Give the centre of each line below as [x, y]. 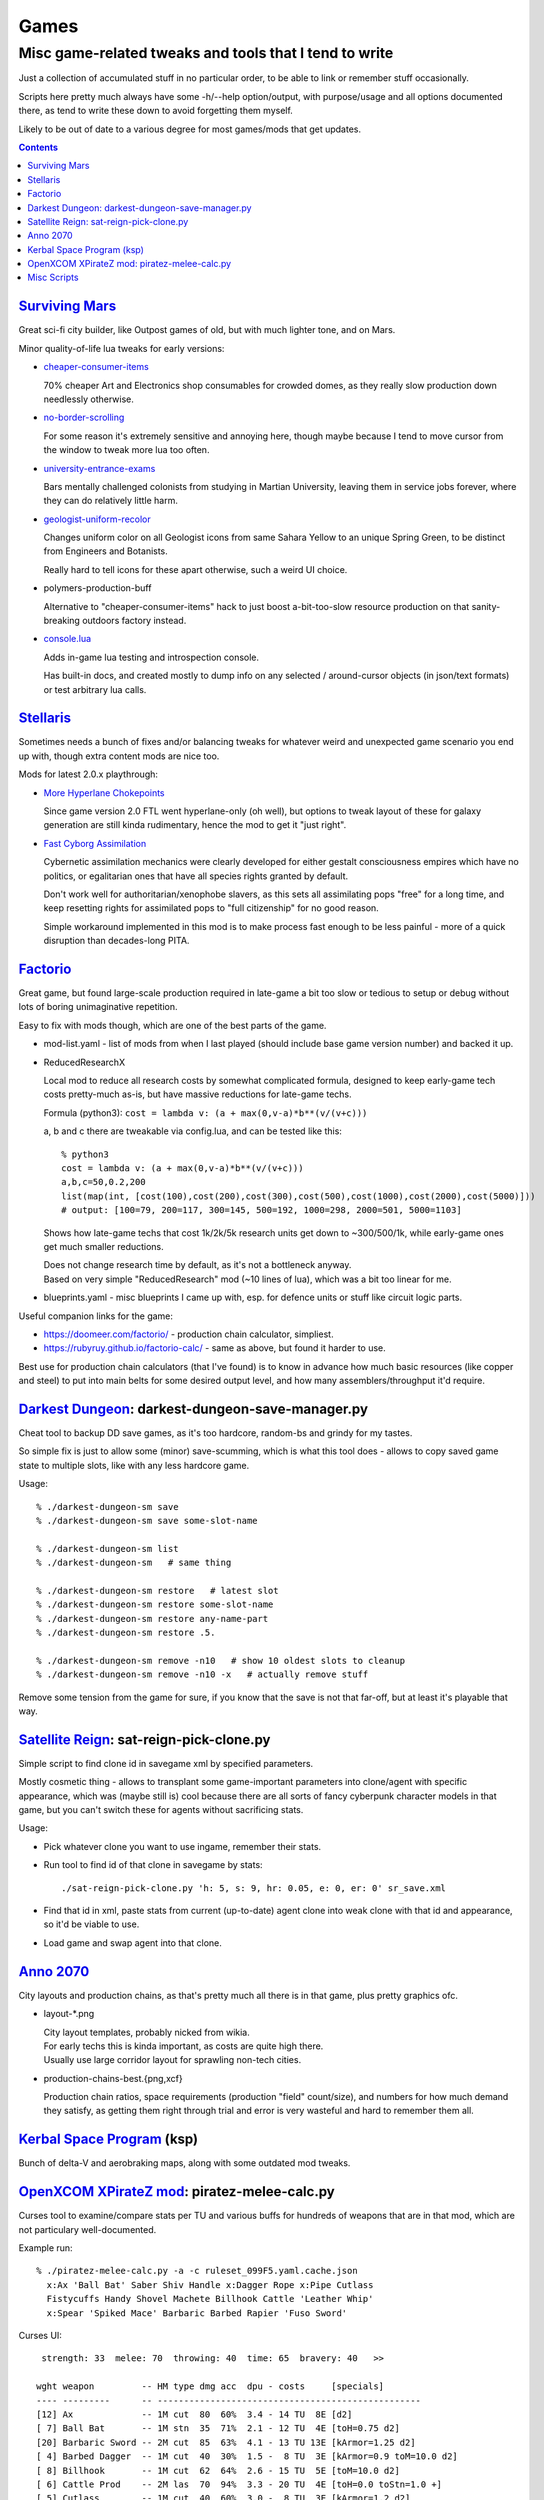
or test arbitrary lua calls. [95, 689]
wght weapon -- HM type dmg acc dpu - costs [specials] [210, 2386]
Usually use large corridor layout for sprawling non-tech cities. [172, 2060]
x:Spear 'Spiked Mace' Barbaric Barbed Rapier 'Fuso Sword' [197, 2313]
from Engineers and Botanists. [106, 551]
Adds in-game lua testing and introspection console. [151, 657]
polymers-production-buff [97, 588]
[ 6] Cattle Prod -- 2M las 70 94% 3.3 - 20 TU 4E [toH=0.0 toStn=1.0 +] [239, 2484]
